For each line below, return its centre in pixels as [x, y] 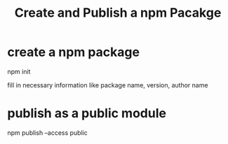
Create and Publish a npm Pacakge [118, 13]
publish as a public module [87, 114]
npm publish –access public [47, 132]
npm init [19, 71]
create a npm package [74, 52]
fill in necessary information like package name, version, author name [108, 85]
